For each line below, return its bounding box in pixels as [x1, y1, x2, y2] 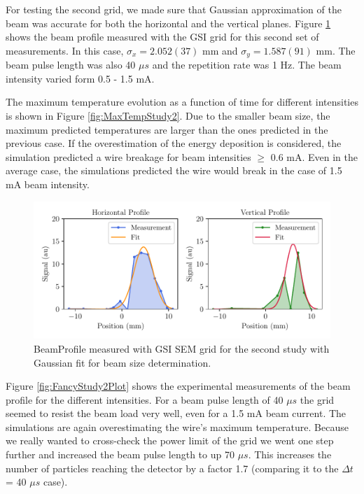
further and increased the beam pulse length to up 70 [6, 447, 234, 462]
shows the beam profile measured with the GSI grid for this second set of [6, 29, 319, 44]
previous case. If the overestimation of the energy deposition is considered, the [6, 136, 342, 150]
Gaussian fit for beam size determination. [34, 355, 211, 369]
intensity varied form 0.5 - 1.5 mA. [6, 71, 155, 85]
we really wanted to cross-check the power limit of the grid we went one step [6, 433, 334, 448]
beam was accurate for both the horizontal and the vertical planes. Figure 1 [6, 15, 331, 30]
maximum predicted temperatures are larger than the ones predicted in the [6, 122, 328, 136]
